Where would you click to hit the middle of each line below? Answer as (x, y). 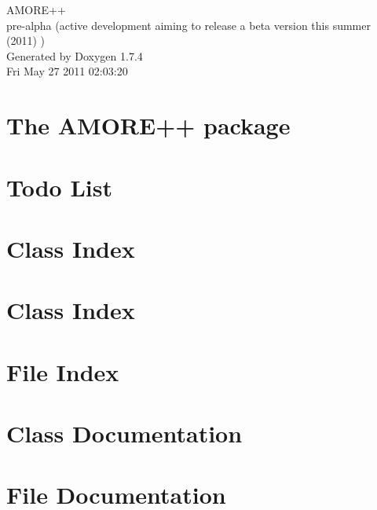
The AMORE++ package (148, 125)
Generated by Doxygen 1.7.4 (75, 55)
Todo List (59, 187)
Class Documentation (124, 433)
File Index (63, 371)
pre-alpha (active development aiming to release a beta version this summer (188, 25)
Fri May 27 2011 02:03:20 (67, 71)
